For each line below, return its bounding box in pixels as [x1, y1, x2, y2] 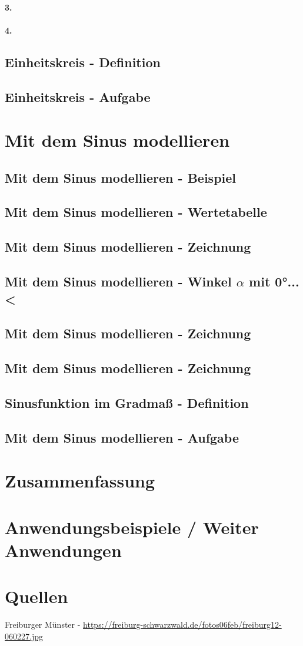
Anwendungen [5, 538, 122, 562]
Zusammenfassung [5, 469, 155, 493]
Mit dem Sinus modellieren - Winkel [5, 272, 232, 291]
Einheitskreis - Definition [5, 52, 161, 71]
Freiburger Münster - [5, 618, 81, 631]
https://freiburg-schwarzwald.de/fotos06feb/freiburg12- [83, 618, 282, 631]
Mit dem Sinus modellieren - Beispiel [5, 168, 237, 186]
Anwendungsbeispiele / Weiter [5, 515, 259, 539]
